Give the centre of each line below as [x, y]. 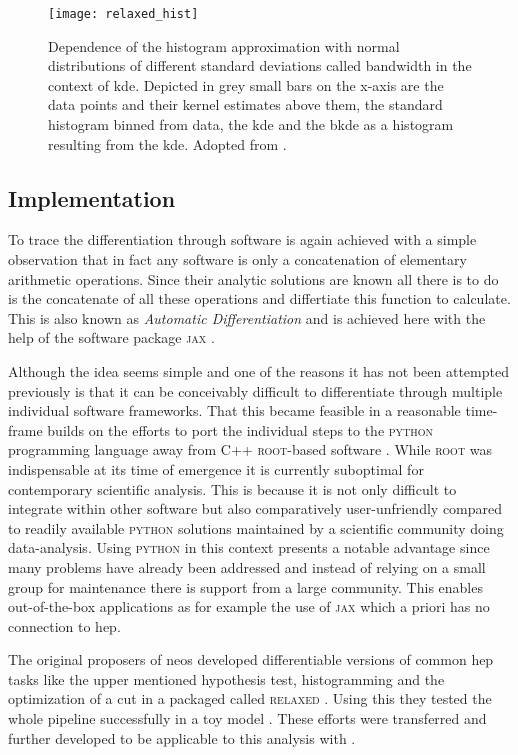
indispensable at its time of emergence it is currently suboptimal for [216, 468]
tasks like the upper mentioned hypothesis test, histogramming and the [226, 678]
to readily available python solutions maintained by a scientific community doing [256, 527]
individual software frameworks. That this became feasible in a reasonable [234, 410]
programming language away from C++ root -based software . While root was [250, 449]
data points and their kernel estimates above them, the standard [245, 104]
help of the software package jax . [111, 337]
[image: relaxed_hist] [123, 14]
